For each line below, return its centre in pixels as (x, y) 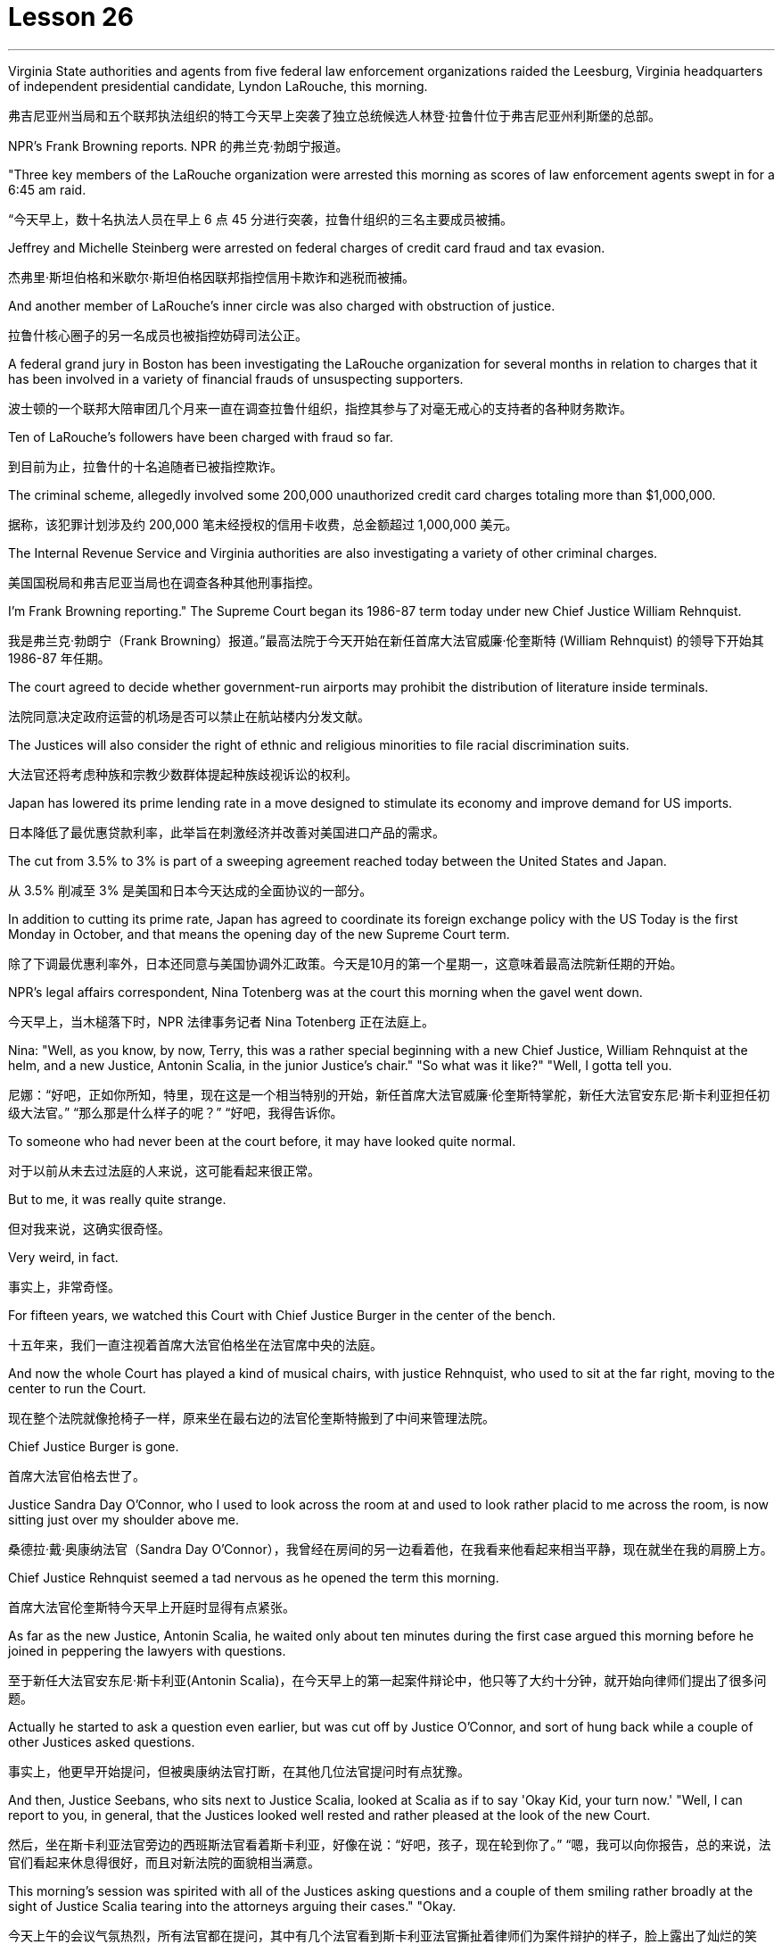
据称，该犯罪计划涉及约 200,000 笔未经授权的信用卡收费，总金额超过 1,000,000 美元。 (263, 524)
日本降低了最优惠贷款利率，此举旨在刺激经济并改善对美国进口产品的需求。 (226, 832)
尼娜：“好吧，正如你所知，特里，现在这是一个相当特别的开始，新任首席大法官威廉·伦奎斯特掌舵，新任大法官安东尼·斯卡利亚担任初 (389, 1094)
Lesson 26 (71, 17)
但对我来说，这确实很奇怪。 (89, 1228)
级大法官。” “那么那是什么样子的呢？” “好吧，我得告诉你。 (176, 1112)
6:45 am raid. (47, 189)
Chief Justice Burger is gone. (94, 1446)
